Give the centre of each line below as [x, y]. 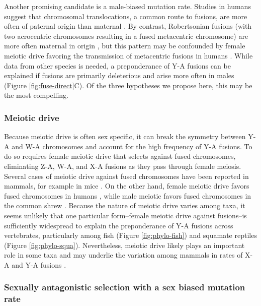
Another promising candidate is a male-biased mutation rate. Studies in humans [127, 6]
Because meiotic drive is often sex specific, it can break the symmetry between [125, 136]
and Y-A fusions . [39, 264]
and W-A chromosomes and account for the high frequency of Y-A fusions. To [132, 146]
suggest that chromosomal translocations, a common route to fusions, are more [126, 16]
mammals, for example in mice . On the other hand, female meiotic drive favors [127, 186]
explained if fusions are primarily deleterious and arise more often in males [119, 75]
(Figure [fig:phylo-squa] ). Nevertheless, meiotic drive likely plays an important [124, 245]
